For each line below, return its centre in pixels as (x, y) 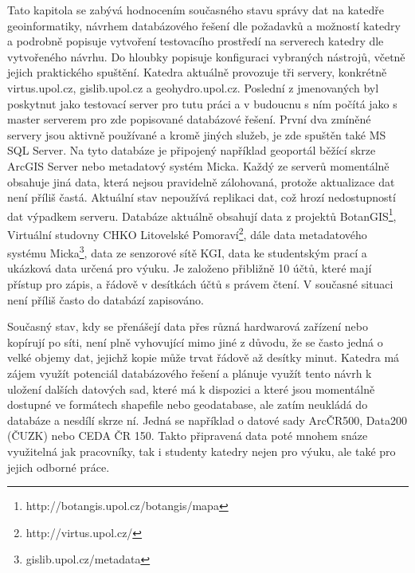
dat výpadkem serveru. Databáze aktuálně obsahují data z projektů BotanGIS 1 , (202, 214)
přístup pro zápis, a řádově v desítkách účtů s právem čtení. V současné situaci (200, 284)
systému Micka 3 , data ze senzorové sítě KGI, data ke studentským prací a (187, 251)
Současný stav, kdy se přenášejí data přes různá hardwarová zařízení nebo (188, 326)
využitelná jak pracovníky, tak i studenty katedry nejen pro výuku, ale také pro (202, 451)
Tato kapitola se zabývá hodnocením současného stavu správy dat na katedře (196, 10)
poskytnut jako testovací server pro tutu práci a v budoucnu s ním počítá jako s (202, 103)
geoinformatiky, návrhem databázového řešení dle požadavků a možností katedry (204, 25)
